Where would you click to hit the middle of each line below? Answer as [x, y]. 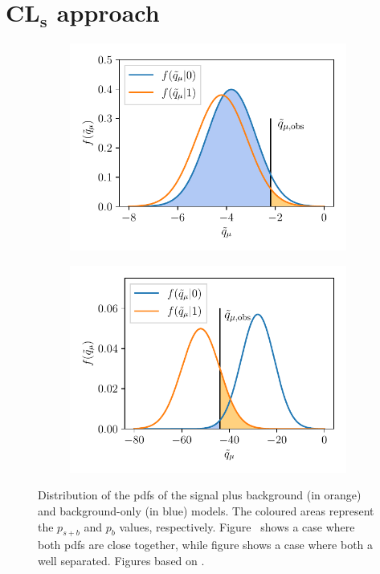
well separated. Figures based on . [121, 560]
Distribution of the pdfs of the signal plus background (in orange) [200, 495]
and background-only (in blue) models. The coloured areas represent [206, 510]
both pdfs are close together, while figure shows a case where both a [206, 545]
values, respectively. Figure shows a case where [237, 526]
